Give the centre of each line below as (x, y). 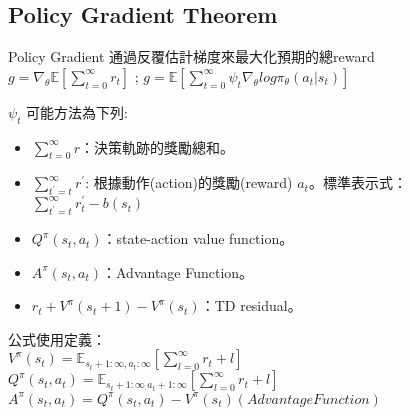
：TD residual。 (251, 305)
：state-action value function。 (198, 238)
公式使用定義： (57, 338)
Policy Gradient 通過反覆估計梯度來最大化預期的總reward (191, 56)
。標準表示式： (357, 182)
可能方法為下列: (77, 111)
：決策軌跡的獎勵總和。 (156, 146)
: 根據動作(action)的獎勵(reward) (189, 182)
